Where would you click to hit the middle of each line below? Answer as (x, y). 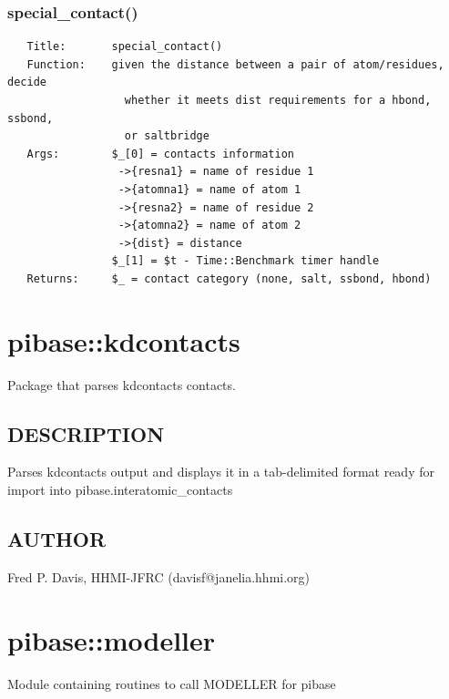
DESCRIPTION (86, 433)
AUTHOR (57, 539)
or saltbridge (167, 136)
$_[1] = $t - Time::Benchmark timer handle (245, 261)
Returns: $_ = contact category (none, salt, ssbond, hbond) (229, 278)
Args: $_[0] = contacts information (160, 154)
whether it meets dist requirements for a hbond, (278, 100)
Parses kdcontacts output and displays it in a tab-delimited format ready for (221, 472)
